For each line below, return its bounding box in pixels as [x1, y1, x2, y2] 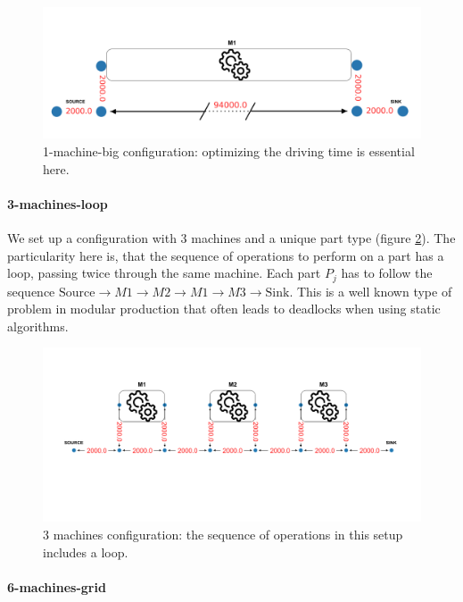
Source [59, 286, 95, 299]
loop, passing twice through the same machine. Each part [7, 263, 321, 282]
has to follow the [341, 263, 433, 282]
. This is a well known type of [289, 281, 452, 300]
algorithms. [7, 316, 69, 335]
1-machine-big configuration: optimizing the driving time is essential [43, 142, 415, 160]
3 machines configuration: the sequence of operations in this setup [43, 525, 403, 544]
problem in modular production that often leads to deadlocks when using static [7, 299, 441, 318]
